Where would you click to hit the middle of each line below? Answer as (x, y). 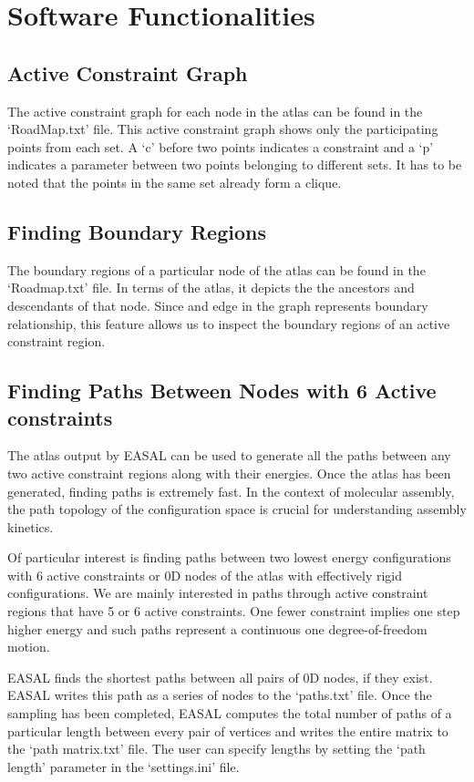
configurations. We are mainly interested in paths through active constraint (218, 593)
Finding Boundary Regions (137, 231)
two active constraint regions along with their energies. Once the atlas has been (229, 473)
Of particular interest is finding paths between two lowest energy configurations (229, 557)
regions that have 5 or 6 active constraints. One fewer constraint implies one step (234, 611)
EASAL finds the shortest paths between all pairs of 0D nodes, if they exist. (220, 677)
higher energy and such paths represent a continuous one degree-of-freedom (217, 628)
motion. (29, 647)
